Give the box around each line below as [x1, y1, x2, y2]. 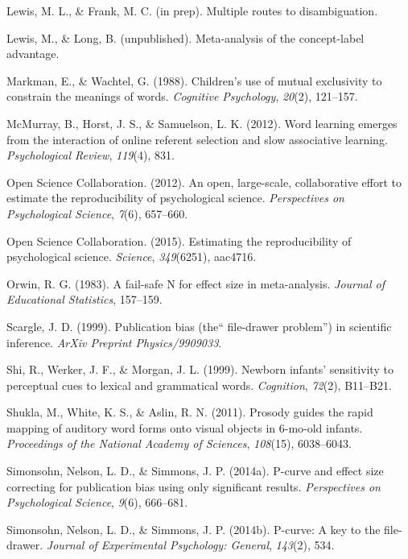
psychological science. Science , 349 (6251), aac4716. [6, 248, 257, 265]
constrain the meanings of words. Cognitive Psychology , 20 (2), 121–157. [6, 88, 358, 105]
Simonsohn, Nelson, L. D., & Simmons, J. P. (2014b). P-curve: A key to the [6, 520, 381, 537]
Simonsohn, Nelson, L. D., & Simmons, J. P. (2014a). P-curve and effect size [6, 462, 384, 479]
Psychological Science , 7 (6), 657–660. [6, 205, 188, 222]
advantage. [6, 45, 60, 62]
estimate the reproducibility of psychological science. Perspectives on [6, 189, 344, 206]
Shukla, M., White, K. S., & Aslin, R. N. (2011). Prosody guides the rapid [6, 404, 373, 420]
